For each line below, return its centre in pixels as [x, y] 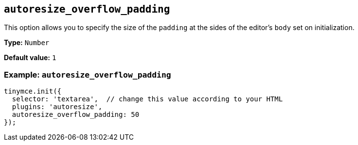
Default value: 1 [30, 58]
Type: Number [27, 43]
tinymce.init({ [33, 91]
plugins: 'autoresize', [57, 107]
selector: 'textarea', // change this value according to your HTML [147, 99]
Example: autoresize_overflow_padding [88, 74]
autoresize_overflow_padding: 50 [76, 115]
